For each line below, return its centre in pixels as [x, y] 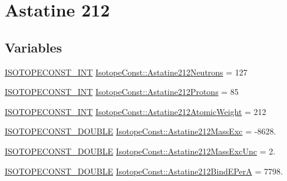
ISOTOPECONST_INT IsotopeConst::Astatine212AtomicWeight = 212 [136, 111]
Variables [34, 47]
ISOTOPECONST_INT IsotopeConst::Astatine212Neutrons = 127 [126, 72]
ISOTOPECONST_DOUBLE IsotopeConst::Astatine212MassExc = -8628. [141, 131]
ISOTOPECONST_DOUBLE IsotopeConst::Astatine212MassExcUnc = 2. [140, 151]
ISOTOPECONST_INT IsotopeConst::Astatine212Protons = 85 [122, 92]
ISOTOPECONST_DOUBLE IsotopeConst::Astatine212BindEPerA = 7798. [144, 171]
